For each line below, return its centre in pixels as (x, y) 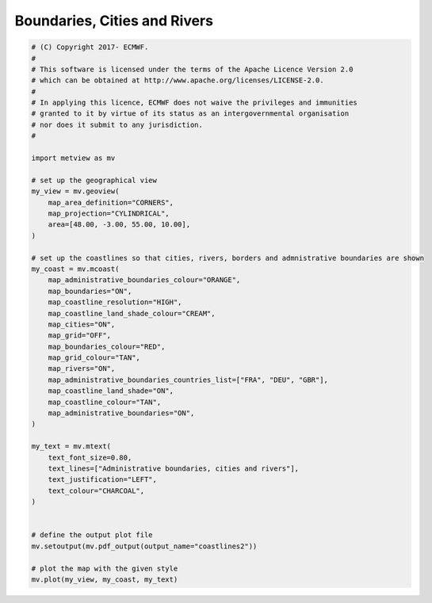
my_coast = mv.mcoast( (75, 269)
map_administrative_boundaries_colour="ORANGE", (144, 280)
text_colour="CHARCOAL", (96, 490)
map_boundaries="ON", (90, 291)
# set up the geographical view (94, 180)
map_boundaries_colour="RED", (107, 346)
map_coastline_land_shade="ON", (111, 391)
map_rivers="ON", (82, 369)
